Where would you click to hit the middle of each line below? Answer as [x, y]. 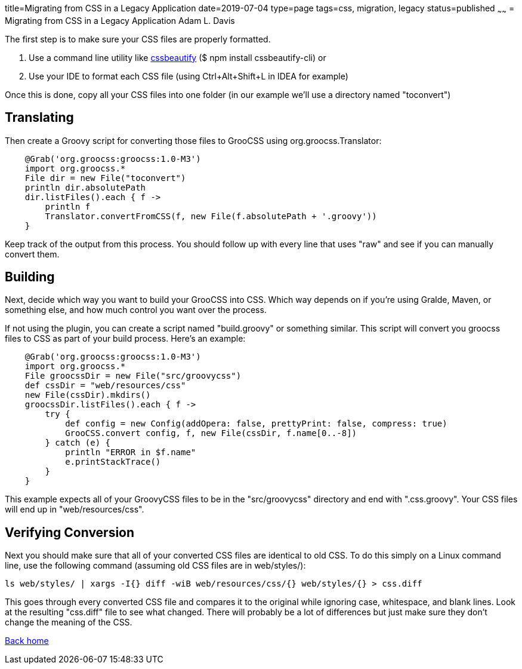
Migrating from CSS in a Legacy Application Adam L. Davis [120, 20]
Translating [39, 118]
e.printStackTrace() [113, 462]
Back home [27, 641]
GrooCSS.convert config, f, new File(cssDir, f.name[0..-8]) [211, 433]
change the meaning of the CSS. [69, 622]
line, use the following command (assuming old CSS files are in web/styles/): [155, 566]
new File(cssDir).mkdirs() [88, 395]
